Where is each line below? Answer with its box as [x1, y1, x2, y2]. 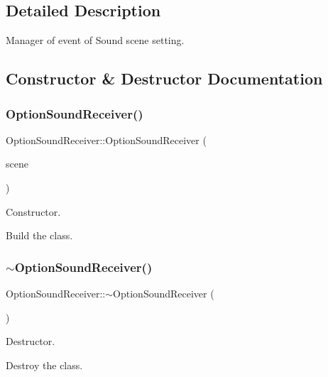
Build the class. [6, 228, 73, 243]
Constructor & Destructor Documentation [6, 67, 323, 89]
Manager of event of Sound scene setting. [6, 33, 185, 48]
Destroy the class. [6, 357, 83, 372]
